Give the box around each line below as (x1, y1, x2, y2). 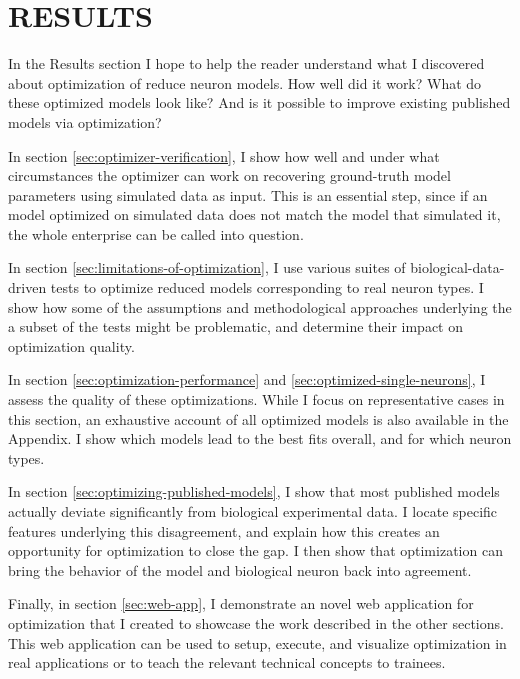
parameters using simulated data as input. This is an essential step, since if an (8, 184, 488, 205)
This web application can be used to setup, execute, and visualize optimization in (8, 632, 507, 653)
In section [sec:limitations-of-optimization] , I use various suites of (8, 257, 406, 278)
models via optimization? (8, 111, 162, 132)
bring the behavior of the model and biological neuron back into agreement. (8, 559, 472, 580)
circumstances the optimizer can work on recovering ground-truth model (8, 165, 451, 186)
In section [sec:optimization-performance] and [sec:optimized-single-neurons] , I (8, 369, 486, 390)
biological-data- (410, 257, 505, 278)
